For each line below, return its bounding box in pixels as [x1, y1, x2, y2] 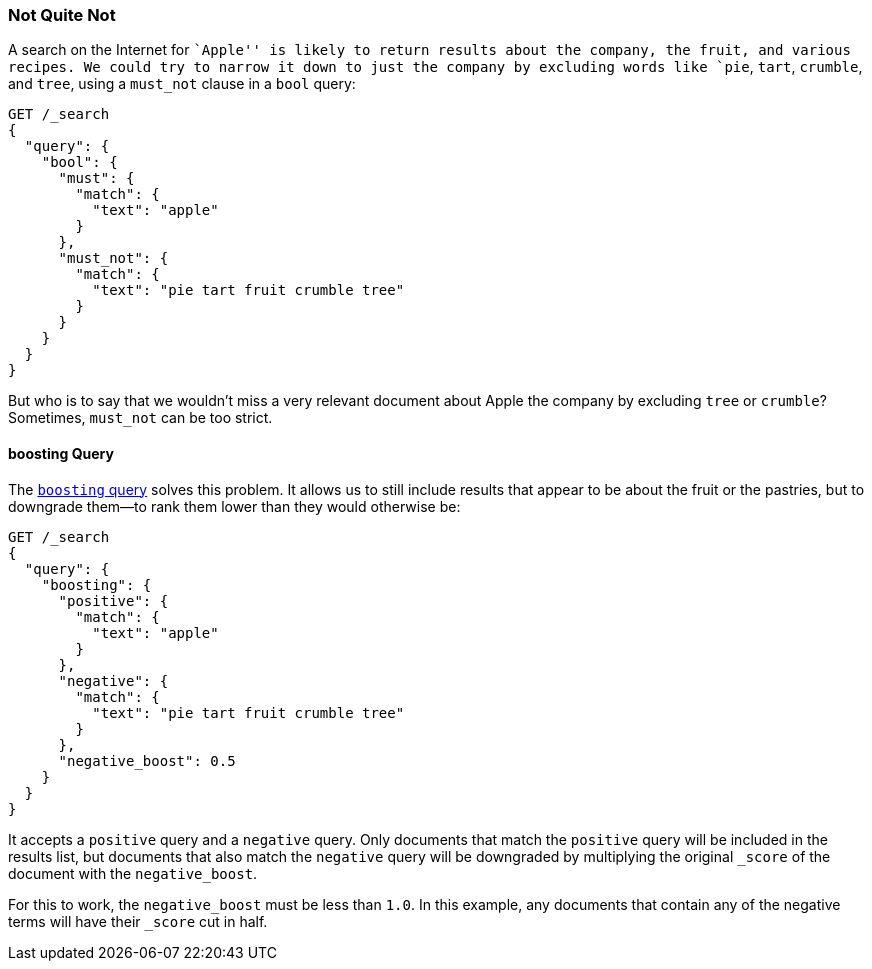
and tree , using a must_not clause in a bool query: [8, 75, 356, 93]
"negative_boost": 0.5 [58, 752, 236, 769]
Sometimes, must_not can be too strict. [8, 409, 273, 427]
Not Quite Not [8, 5, 116, 25]
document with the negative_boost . [8, 864, 258, 882]
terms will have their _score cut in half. [8, 912, 268, 930]
